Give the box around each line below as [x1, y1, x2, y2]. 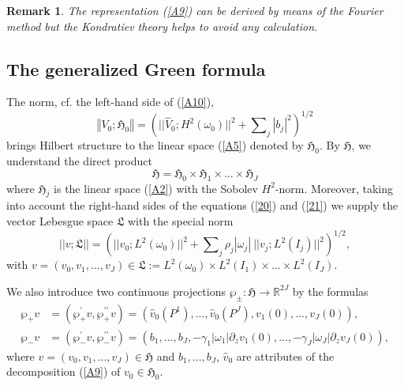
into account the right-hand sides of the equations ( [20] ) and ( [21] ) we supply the [6, 197, 398, 214]
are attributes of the [236, 347, 335, 364]
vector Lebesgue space [6, 213, 114, 229]
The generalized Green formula [6, 56, 266, 81]
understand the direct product [6, 153, 152, 169]
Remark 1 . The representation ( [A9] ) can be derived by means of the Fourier [6, 2, 383, 18]
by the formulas [292, 282, 368, 299]
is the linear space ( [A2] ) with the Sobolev [54, 180, 258, 196]
